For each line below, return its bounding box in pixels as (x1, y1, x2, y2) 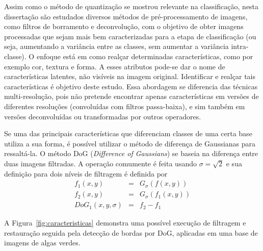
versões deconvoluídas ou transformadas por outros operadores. (4, 111, 201, 121)
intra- (231, 41, 249, 52)
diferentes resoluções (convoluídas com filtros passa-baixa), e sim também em (4, 101, 245, 111)
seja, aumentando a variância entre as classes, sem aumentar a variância (4, 41, 229, 52)
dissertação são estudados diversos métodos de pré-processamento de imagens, (4, 11, 248, 21)
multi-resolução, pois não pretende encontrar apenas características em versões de (4, 91, 259, 102)
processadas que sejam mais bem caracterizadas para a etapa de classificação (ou (4, 31, 256, 41)
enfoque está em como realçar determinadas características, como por (36, 51, 253, 61)
